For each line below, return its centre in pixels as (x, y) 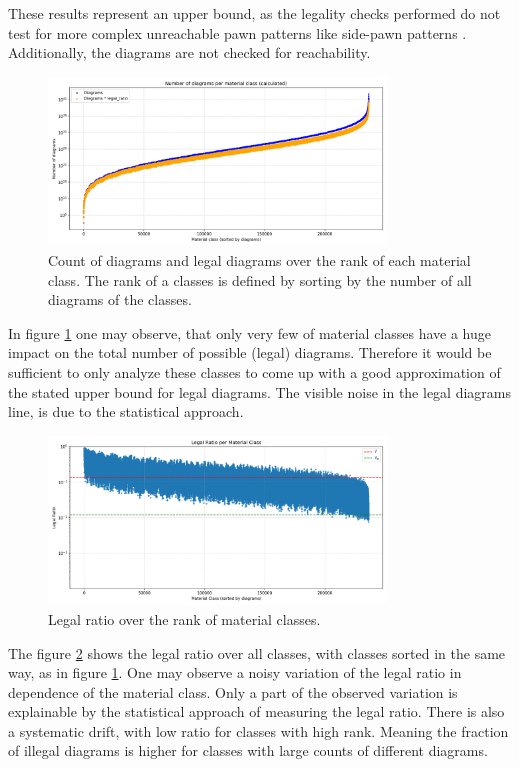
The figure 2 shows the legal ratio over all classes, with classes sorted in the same (257, 652)
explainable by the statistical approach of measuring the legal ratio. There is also (256, 711)
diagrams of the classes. (120, 299)
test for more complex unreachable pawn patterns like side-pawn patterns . (237, 32)
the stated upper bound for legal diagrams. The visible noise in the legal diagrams (260, 391)
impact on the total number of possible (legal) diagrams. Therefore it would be (250, 352)
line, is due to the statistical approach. (126, 411)
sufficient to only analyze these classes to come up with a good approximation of (254, 371)
